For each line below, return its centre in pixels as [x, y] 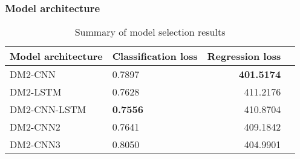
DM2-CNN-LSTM [48, 109]
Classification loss [155, 56]
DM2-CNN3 [35, 144]
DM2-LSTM [36, 92]
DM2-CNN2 [35, 127]
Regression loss [244, 56]
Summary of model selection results [150, 32]
